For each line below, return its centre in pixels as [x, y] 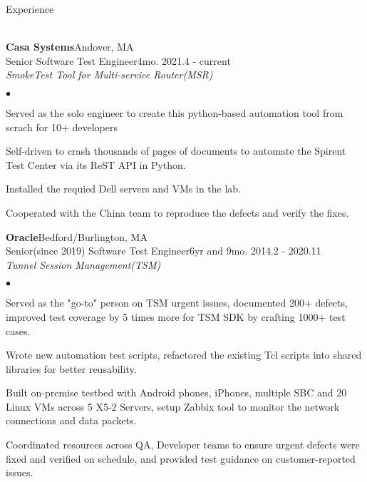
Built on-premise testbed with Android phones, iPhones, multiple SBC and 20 [176, 393]
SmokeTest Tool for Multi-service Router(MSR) [109, 75]
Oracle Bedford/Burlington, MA [77, 236]
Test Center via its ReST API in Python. [96, 164]
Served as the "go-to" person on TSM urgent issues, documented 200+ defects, [177, 303]
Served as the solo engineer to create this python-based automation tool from [175, 112]
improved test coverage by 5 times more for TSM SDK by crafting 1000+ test [176, 316]
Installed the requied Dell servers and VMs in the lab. [124, 189]
